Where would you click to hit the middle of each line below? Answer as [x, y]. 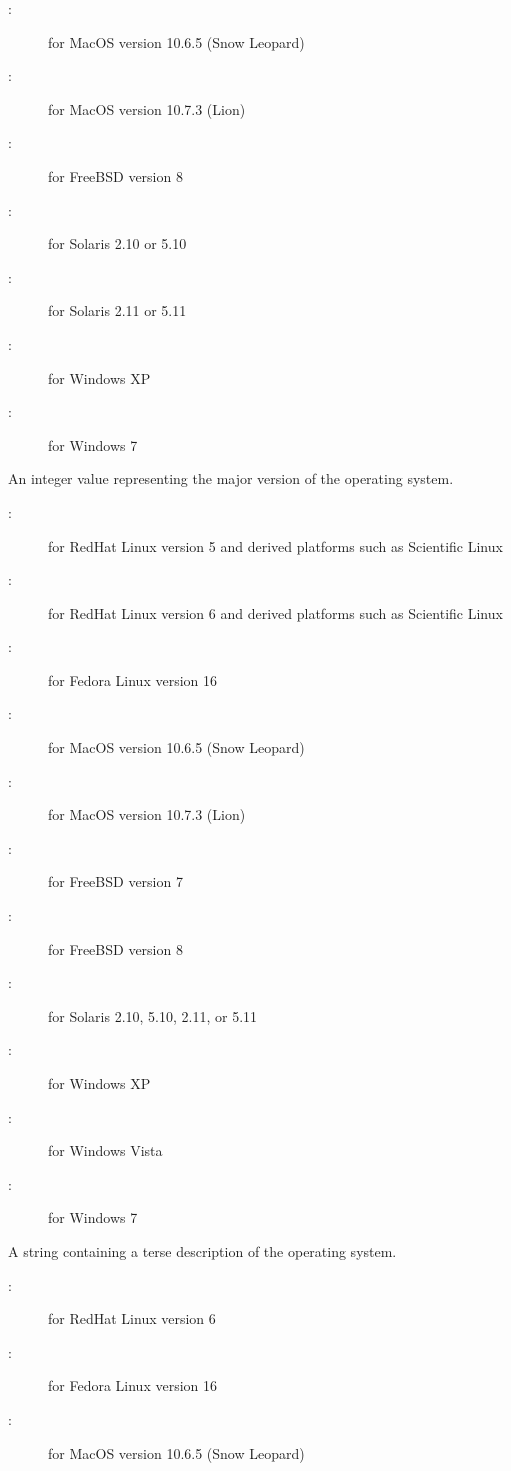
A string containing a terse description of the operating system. [202, 1250]
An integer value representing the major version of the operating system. [231, 478]
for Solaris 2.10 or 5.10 [117, 243]
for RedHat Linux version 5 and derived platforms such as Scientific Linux [275, 545]
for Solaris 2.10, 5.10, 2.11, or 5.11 [153, 1015]
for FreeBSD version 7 [115, 881]
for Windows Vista [105, 1150]
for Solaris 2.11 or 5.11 [117, 310]
